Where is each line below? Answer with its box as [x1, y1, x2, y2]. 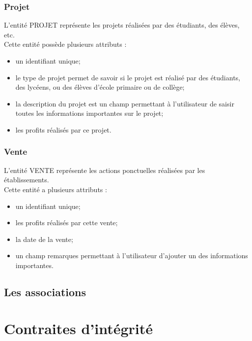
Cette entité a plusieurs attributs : [4, 184, 107, 194]
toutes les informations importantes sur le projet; [15, 108, 164, 118]
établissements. [4, 174, 49, 185]
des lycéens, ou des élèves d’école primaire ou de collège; [15, 82, 185, 92]
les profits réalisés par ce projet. [15, 124, 112, 135]
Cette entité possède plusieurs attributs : [4, 39, 127, 49]
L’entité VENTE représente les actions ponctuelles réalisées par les [4, 165, 205, 175]
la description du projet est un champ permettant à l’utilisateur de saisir [15, 98, 234, 108]
